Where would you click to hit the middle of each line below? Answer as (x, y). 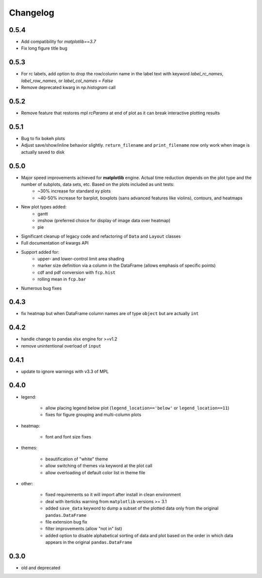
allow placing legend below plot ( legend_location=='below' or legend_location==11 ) (138, 408)
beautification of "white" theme (77, 459)
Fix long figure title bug (44, 48)
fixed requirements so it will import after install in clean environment (113, 495)
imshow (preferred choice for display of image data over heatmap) (104, 220)
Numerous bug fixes (41, 288)
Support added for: (40, 252)
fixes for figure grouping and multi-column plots (93, 415)
